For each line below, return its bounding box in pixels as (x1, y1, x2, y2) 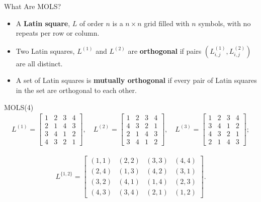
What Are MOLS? (4, 1, 61, 11)
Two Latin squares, (16, 45, 75, 56)
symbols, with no (198, 18, 251, 28)
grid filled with (144, 18, 190, 28)
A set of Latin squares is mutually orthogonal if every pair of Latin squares (16, 75, 257, 85)
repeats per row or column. (16, 28, 100, 38)
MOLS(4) (4, 102, 34, 112)
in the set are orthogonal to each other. (16, 84, 137, 95)
